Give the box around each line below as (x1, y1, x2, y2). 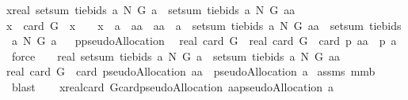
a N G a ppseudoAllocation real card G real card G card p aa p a (11, 32, 397, 49)
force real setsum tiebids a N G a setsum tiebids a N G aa (11, 47, 341, 64)
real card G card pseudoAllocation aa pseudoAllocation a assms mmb (6, 63, 376, 80)
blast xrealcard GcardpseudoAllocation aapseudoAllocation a (11, 78, 334, 94)
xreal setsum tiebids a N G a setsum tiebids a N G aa (6, 2, 296, 17)
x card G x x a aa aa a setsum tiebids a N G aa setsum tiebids (6, 17, 402, 33)
